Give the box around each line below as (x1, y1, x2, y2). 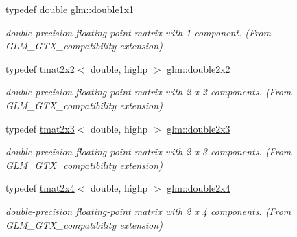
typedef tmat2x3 (5, 121, 75, 135)
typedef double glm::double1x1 (5, 2, 134, 16)
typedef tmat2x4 (5, 181, 75, 195)
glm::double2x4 (167, 181, 230, 195)
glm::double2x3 (167, 121, 230, 135)
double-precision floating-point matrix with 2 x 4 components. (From (5, 203, 292, 218)
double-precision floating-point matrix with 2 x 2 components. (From (5, 84, 292, 99)
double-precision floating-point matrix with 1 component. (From (5, 25, 271, 39)
